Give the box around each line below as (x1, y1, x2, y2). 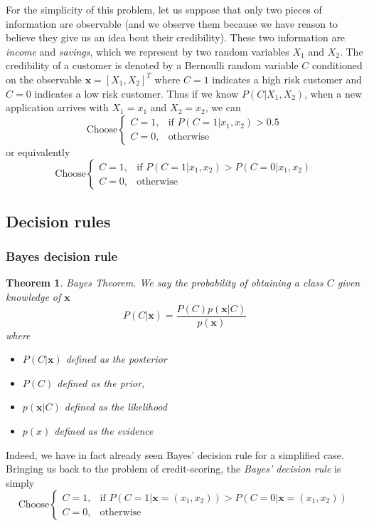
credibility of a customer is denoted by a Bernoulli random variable (6, 58, 299, 73)
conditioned (311, 58, 363, 73)
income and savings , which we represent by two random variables (6, 43, 289, 58)
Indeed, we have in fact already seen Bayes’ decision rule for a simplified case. (6, 447, 344, 462)
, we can (205, 100, 241, 115)
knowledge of (6, 289, 61, 304)
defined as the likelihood (64, 399, 167, 414)
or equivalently (6, 144, 70, 159)
